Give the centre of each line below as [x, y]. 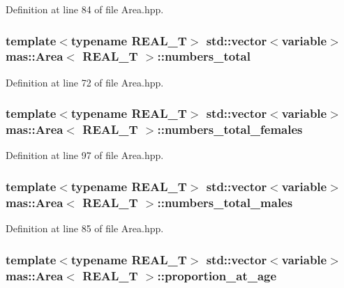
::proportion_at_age [217, 275]
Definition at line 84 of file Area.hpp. [85, 9]
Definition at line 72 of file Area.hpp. [85, 82]
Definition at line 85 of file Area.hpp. [85, 228]
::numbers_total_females [230, 129]
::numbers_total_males [225, 202]
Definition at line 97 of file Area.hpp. [85, 155]
